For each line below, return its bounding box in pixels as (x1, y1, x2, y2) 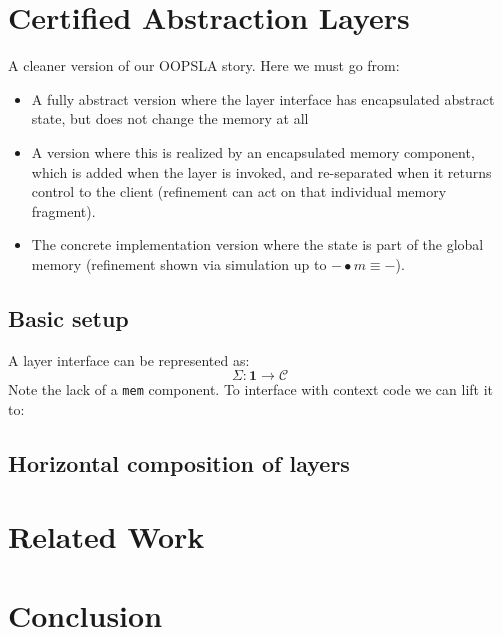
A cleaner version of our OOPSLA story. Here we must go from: (8, 55, 400, 76)
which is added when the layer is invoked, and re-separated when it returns (31, 161, 492, 182)
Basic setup (8, 302, 129, 333)
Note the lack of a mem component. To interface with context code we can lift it (8, 379, 494, 400)
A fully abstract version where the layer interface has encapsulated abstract (31, 88, 495, 109)
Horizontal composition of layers (8, 447, 350, 478)
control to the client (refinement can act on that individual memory (31, 181, 447, 202)
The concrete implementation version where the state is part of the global (31, 234, 484, 255)
